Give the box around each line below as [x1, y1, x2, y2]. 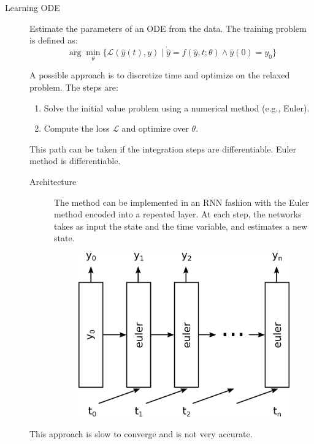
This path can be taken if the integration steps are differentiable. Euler [29, 142, 296, 155]
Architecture [29, 175, 77, 187]
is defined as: [29, 34, 78, 47]
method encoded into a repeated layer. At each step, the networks [54, 208, 302, 220]
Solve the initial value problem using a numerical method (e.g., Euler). [44, 101, 310, 114]
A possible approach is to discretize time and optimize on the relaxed [29, 69, 290, 81]
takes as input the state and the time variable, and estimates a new [54, 219, 307, 232]
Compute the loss [44, 122, 110, 135]
